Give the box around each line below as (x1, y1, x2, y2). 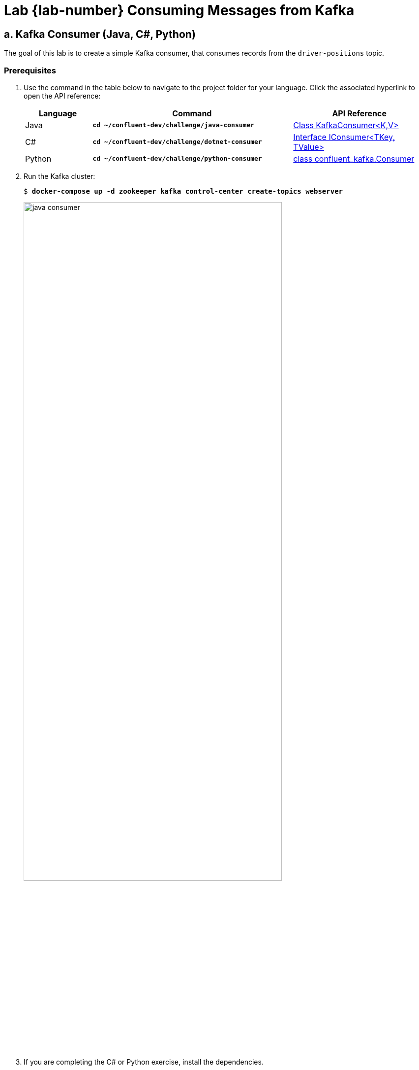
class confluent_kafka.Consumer (293, 153, 415, 164)
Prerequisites (4, 65, 56, 75)
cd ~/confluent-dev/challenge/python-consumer (92, 155, 262, 163)
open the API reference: (24, 91, 101, 100)
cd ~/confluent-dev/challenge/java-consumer (92, 121, 255, 129)
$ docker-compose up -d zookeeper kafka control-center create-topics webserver (24, 187, 343, 195)
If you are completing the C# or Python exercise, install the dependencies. (24, 1057, 264, 1066)
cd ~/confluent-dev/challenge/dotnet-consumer (92, 138, 262, 146)
